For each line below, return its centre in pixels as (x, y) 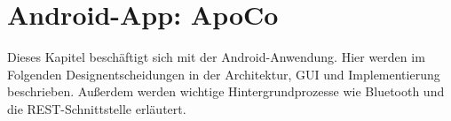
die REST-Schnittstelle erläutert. (97, 108)
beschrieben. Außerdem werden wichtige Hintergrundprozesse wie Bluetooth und (226, 91)
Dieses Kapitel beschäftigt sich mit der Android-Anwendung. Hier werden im (216, 57)
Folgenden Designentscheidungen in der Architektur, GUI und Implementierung (224, 74)
